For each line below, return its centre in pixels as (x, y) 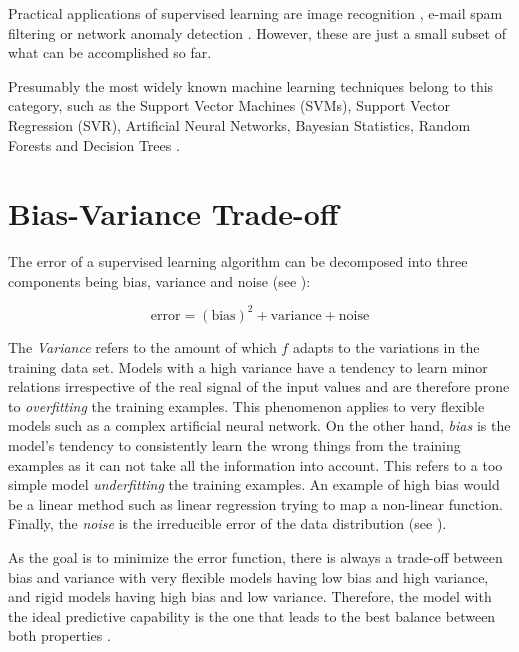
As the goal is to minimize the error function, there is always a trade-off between (255, 556)
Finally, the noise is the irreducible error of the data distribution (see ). (227, 523)
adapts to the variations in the (386, 346)
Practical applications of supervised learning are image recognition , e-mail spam (255, 13)
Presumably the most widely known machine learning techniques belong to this (251, 85)
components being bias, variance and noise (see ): (159, 280)
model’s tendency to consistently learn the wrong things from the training (234, 444)
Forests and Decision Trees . (94, 144)
